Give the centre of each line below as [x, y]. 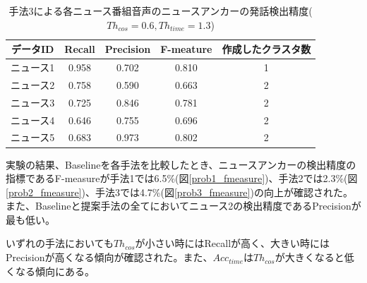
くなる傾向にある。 [50, 271]
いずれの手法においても [60, 243]
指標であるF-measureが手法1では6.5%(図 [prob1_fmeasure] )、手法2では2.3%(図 [182, 178]
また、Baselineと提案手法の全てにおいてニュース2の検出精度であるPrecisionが [183, 206]
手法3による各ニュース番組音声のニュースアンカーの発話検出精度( [161, 11]
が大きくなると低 [314, 257]
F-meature [186, 49]
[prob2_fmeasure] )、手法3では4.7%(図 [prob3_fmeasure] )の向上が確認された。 [179, 192]
